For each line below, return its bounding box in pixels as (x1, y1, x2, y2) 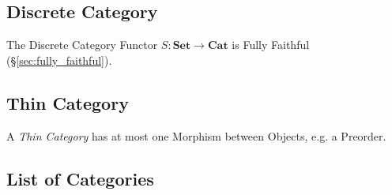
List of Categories (6, 166, 154, 190)
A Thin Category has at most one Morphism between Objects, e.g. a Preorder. (6, 127, 386, 144)
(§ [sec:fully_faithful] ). (6, 51, 112, 68)
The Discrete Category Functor (6, 36, 158, 53)
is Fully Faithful (232, 36, 310, 53)
